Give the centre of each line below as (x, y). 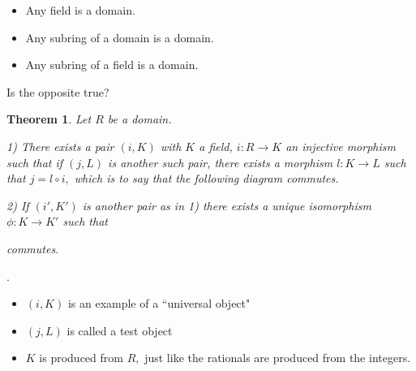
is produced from (81, 358)
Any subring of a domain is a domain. (120, 37)
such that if (35, 162)
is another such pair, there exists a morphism (221, 162)
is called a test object (120, 330)
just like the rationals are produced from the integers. (278, 358)
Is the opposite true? (58, 91)
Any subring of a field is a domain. (112, 65)
